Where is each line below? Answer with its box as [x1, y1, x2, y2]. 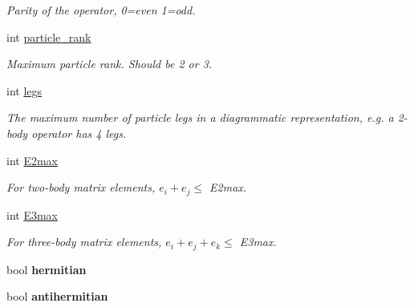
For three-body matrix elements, [6, 233, 162, 250]
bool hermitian [6, 261, 87, 277]
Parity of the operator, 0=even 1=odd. [6, 2, 196, 18]
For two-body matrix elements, [6, 179, 156, 196]
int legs [6, 82, 43, 99]
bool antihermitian [6, 288, 108, 305]
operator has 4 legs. [31, 124, 127, 141]
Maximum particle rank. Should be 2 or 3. [6, 55, 213, 72]
